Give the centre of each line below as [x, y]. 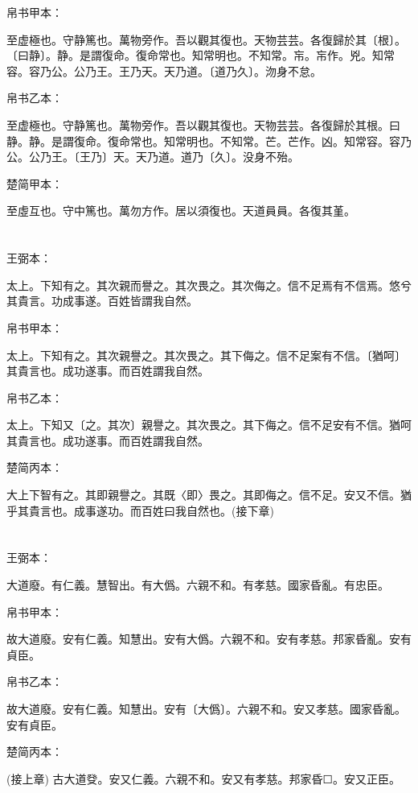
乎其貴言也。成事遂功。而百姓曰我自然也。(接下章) [140, 510]
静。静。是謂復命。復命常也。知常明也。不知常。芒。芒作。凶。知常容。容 [203, 140]
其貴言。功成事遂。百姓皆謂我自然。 [102, 301]
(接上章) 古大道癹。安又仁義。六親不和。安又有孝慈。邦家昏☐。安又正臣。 [204, 778]
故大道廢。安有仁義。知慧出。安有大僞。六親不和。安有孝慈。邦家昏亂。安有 [209, 639]
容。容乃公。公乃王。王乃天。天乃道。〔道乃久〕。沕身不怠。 [164, 70]
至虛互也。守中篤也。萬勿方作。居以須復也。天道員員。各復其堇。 [181, 211]
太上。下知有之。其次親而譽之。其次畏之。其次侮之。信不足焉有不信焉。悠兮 [209, 285]
